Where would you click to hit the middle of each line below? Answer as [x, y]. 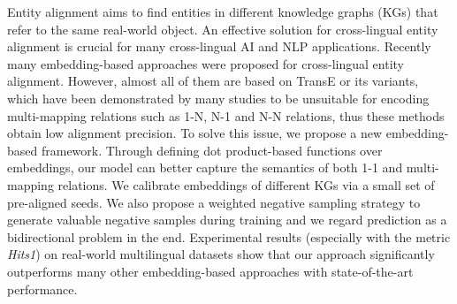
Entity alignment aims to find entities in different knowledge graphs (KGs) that [223, 11]
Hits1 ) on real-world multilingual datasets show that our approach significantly [221, 254]
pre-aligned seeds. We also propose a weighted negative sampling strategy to [214, 202]
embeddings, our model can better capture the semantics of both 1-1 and [205, 167]
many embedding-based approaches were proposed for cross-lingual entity [206, 63]
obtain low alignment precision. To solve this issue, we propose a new [195, 133]
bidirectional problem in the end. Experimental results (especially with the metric [229, 236]
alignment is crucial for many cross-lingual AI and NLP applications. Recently [219, 46]
